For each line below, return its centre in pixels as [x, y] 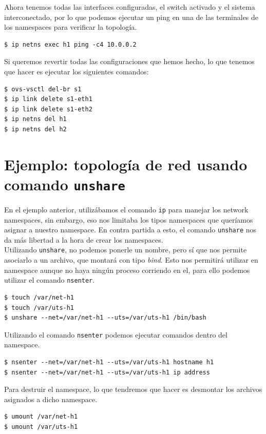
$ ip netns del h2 [35, 129]
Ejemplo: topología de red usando [126, 164]
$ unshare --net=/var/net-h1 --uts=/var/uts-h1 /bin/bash [105, 318]
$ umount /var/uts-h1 [41, 427]
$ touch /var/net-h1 [39, 297]
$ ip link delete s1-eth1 [48, 99]
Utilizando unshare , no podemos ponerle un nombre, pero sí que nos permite [126, 250]
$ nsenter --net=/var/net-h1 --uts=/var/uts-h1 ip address [107, 372]
